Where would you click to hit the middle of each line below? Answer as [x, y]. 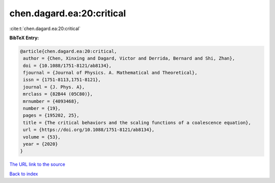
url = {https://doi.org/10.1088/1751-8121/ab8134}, [89, 130]
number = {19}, [42, 109]
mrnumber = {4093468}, [51, 101]
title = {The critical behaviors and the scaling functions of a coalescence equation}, [137, 123]
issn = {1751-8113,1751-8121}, [62, 80]
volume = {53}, [42, 137]
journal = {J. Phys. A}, [54, 87]
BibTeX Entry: [24, 38]
